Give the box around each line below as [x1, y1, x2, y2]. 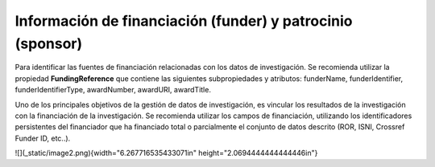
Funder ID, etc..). [14, 133, 71, 143]
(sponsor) [14, 35, 83, 52]
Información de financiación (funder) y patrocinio [14, 12, 353, 30]
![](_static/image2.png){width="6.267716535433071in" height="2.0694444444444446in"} [14, 149, 318, 158]
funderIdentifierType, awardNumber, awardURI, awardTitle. [14, 85, 211, 95]
